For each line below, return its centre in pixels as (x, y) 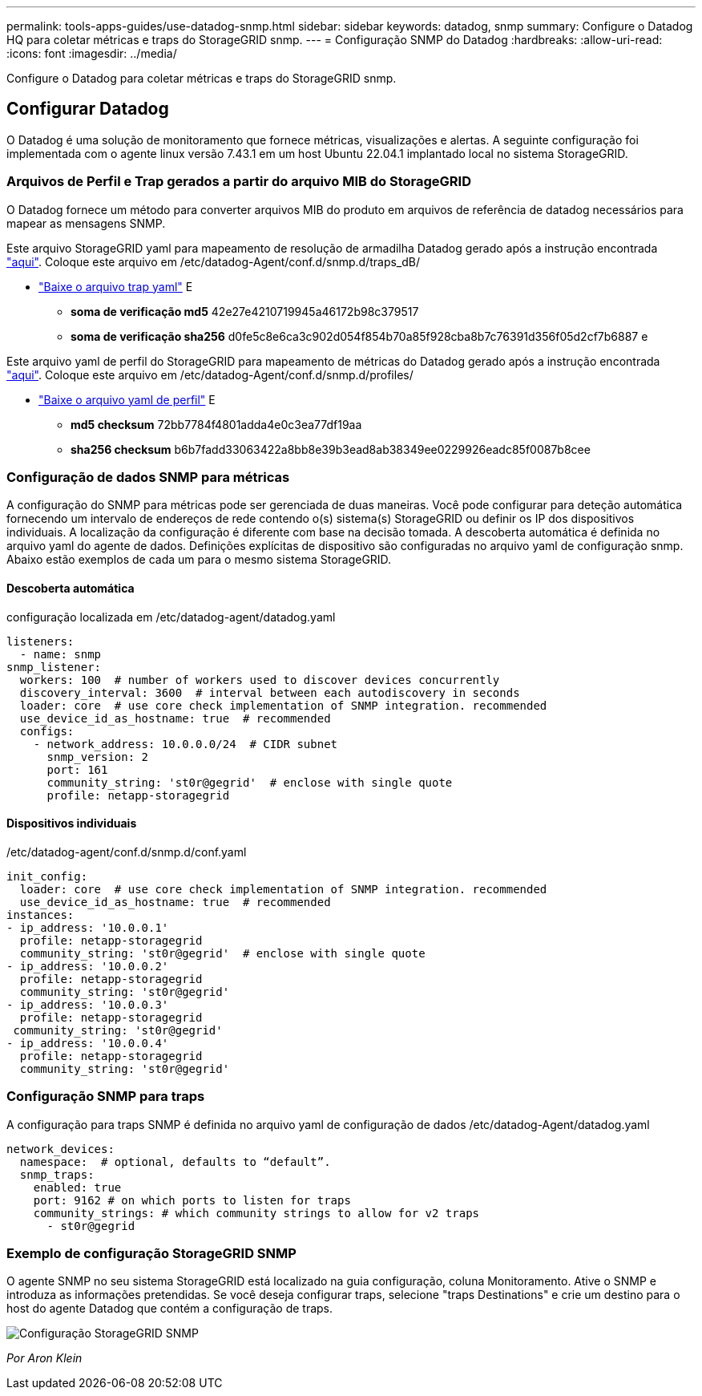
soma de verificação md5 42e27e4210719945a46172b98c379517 (245, 311)
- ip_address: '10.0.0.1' (88, 927)
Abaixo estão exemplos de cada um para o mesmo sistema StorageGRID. (199, 560)
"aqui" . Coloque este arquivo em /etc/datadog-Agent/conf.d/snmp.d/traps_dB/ (213, 261)
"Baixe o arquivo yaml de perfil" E (127, 399)
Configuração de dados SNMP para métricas (148, 477)
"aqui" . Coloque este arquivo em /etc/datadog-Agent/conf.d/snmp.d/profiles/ (210, 374)
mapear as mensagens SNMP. (86, 223)
